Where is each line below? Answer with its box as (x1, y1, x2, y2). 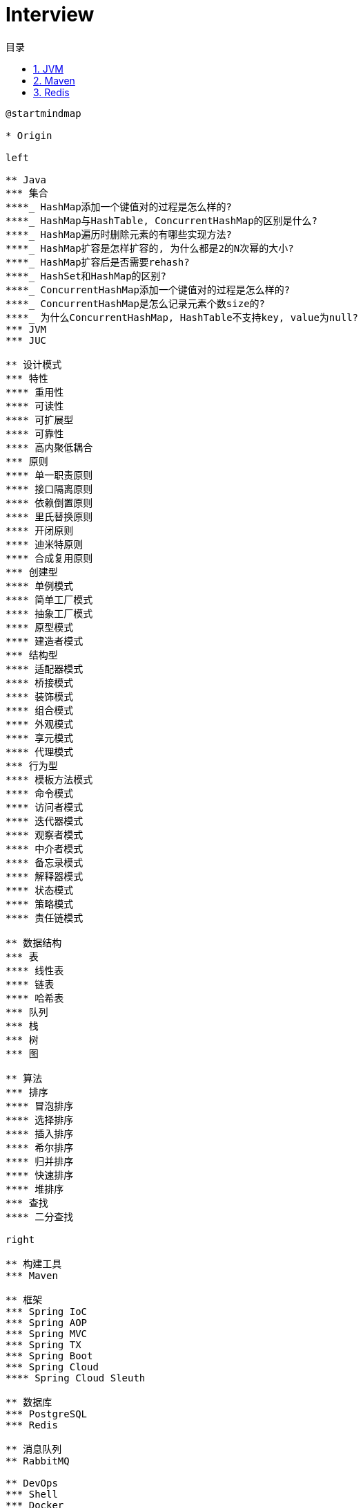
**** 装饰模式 (6, 690, 74, 702)
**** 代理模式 (6, 746, 74, 757)
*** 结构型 (6, 649, 58, 661)
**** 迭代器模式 (6, 815, 84, 827)
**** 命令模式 (6, 787, 74, 799)
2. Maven (33, 74, 75, 86)
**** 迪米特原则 (6, 538, 84, 550)
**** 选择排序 (6, 1114, 74, 1125)
